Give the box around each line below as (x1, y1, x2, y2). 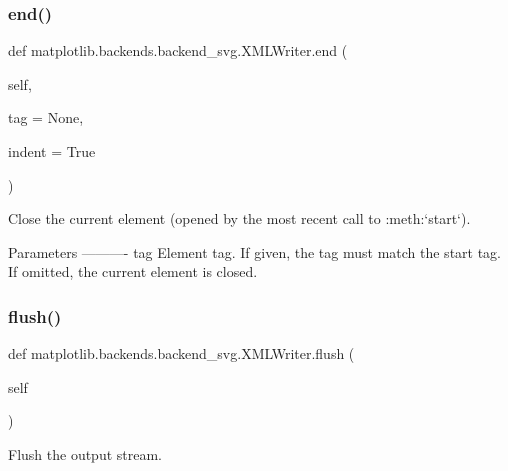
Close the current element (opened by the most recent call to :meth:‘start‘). (8, 208, 471, 229)
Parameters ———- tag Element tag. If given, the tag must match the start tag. (8, 241, 502, 262)
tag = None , (8, 107, 84, 128)
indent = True (8, 141, 96, 161)
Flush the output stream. (8, 443, 163, 464)
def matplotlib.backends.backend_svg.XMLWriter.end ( (8, 40, 348, 61)
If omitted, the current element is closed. (8, 261, 258, 282)
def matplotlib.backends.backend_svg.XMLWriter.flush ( (8, 343, 355, 364)
